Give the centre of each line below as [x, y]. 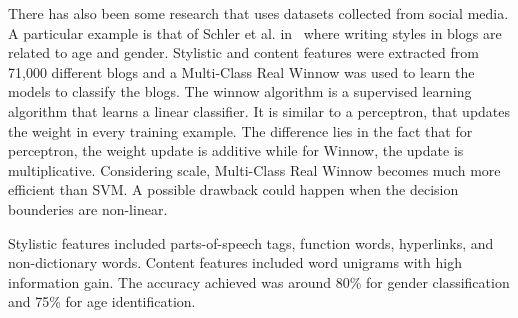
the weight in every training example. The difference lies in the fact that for [240, 130]
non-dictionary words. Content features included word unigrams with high [235, 262]
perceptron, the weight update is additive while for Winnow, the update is [236, 150]
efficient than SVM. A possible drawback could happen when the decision [233, 189]
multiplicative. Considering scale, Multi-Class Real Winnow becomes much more [254, 169]
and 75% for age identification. [102, 301]
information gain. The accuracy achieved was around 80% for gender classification [259, 281]
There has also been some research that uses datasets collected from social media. [258, 13]
